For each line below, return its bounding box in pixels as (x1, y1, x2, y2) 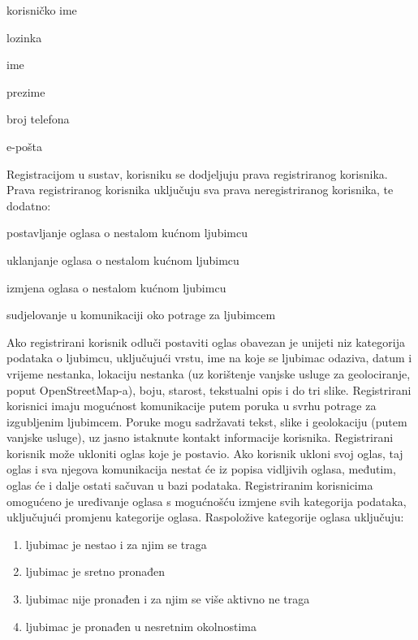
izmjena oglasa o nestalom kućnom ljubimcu (6, 279, 226, 296)
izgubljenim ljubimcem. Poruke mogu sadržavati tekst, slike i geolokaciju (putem (6, 413, 407, 430)
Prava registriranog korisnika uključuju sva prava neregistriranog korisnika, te (6, 181, 394, 198)
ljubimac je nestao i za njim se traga (25, 535, 207, 552)
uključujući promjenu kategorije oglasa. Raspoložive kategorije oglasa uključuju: (6, 508, 404, 525)
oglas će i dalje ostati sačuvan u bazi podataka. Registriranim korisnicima (6, 477, 373, 494)
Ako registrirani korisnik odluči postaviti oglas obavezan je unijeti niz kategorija (6, 333, 405, 350)
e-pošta (6, 137, 43, 154)
